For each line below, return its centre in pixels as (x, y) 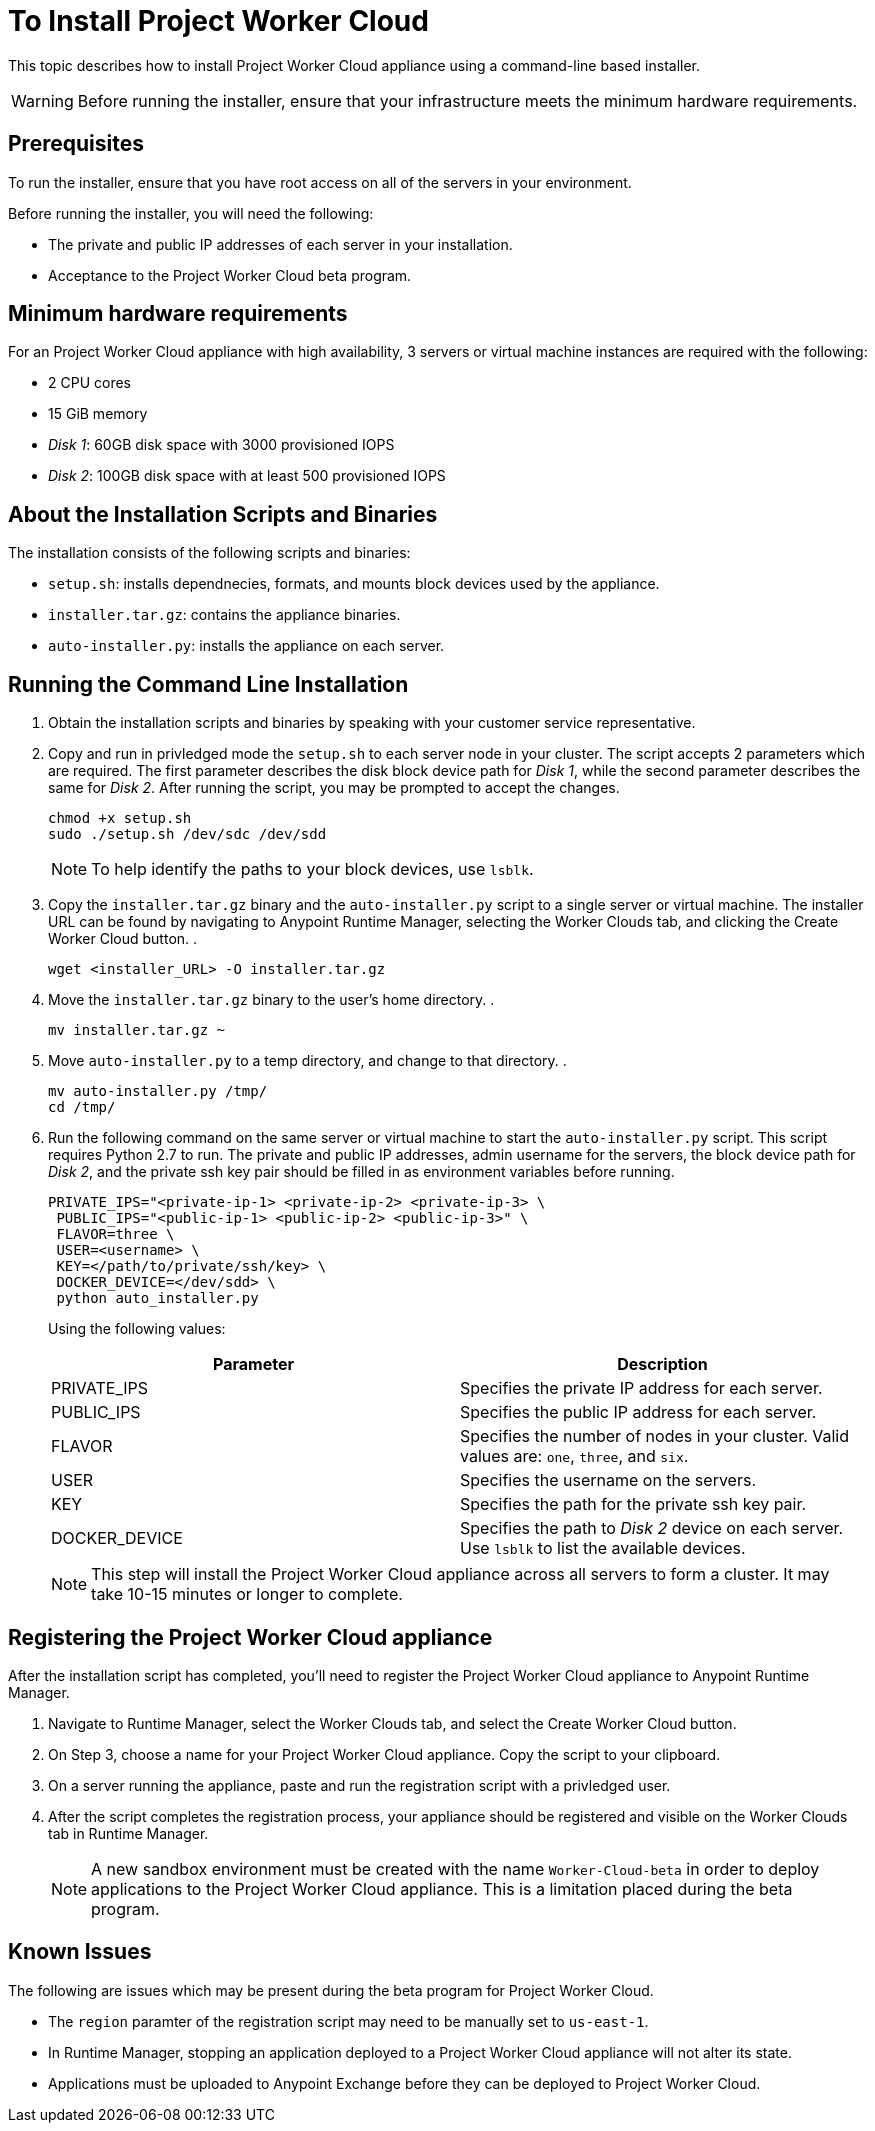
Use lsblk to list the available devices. (603, 1548)
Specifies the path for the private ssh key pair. (633, 1504)
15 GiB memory (98, 414)
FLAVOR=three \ (115, 1234)
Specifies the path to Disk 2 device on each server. (652, 1528)
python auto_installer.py (157, 1298)
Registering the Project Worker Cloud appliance (250, 1637)
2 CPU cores (89, 383)
